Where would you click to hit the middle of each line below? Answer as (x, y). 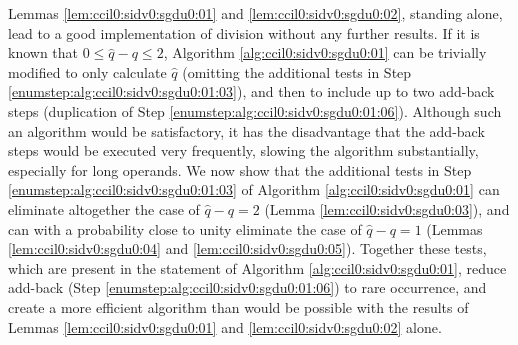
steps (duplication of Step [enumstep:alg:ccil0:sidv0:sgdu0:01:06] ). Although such (255, 110)
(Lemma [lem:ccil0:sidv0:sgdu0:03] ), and (387, 208)
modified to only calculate (87, 71)
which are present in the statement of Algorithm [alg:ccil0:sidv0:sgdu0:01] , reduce (257, 267)
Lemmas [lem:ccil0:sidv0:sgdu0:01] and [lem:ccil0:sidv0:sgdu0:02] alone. (225, 326)
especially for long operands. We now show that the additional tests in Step (240, 169)
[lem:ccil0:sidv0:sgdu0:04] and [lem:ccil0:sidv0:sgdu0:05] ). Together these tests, (247, 248)
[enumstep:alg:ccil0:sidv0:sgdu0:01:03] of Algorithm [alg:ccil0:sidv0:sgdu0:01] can (254, 189)
